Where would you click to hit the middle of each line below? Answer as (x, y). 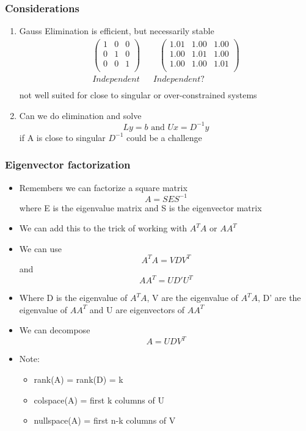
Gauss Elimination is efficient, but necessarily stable (117, 31)
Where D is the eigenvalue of (73, 298)
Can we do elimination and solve (80, 115)
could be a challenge (164, 137)
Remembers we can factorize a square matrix (103, 187)
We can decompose (55, 330)
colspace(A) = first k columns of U (99, 400)
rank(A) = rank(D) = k (78, 379)
